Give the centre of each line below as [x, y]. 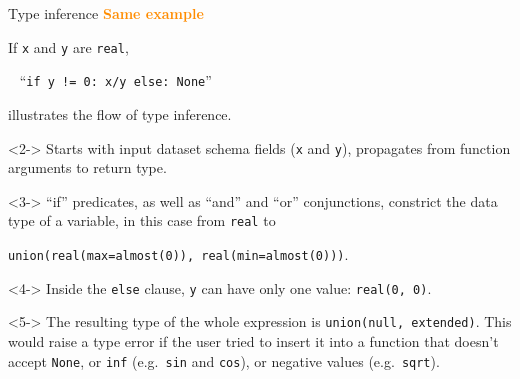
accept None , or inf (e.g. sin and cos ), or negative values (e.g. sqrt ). [224, 360]
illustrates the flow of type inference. [120, 113]
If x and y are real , [68, 46]
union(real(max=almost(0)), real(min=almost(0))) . [178, 254]
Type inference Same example [106, 13]
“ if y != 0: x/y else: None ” [115, 80]
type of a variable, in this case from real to [142, 220]
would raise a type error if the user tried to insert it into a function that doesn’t [253, 340]
